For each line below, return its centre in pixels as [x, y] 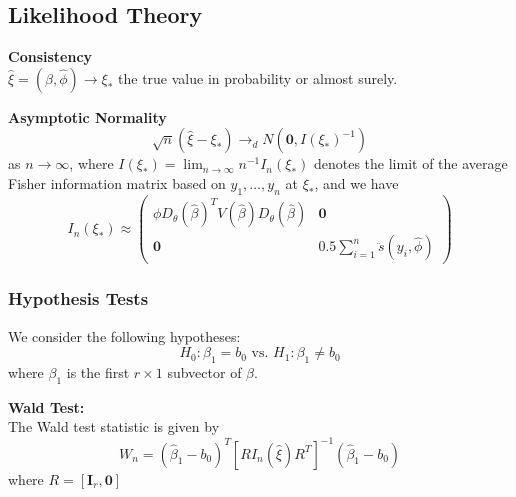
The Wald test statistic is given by [114, 426]
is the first [98, 372]
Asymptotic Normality [87, 116]
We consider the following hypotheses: [124, 335]
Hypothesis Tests [78, 298]
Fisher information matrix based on [117, 182]
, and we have [356, 182]
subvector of [204, 372]
